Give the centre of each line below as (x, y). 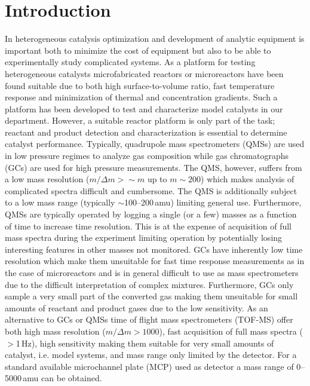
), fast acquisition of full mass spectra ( (231, 331)
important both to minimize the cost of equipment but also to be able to (138, 50)
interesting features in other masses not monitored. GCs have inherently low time (154, 249)
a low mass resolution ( (47, 179)
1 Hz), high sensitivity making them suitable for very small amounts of (145, 343)
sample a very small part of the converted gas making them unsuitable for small (151, 296)
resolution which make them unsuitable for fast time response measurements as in (155, 261)
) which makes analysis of (248, 179)
